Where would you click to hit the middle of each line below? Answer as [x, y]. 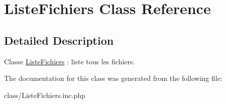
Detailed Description [59, 40]
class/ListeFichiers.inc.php [45, 95]
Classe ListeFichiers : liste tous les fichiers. [70, 61]
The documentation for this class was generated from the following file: [113, 78]
